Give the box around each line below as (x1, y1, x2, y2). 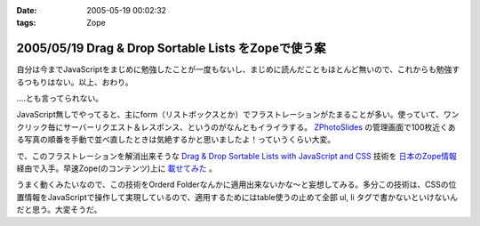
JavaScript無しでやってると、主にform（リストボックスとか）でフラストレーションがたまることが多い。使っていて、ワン (16, 109, 460, 120)
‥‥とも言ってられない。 (16, 93, 104, 104)
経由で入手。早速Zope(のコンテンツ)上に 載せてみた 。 (16, 163, 218, 174)
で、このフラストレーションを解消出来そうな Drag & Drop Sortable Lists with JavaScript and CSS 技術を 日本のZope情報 (16, 150, 457, 161)
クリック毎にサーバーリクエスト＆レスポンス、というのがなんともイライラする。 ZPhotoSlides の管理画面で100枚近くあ (16, 121, 456, 133)
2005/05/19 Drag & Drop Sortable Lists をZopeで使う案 (16, 41, 326, 56)
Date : (16, 5, 37, 15)
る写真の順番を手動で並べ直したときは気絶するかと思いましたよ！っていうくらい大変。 (16, 134, 336, 145)
